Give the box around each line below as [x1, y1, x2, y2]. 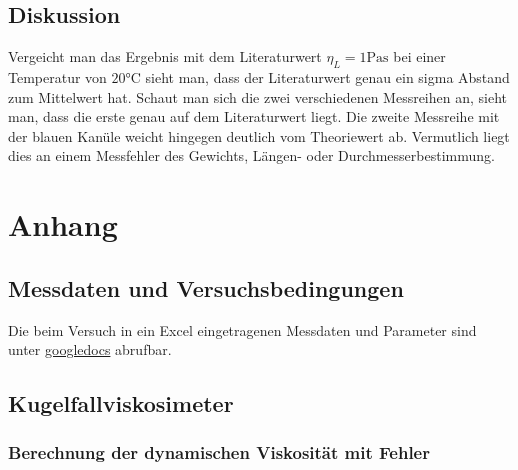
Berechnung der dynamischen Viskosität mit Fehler [8, 440, 430, 465]
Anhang [8, 204, 118, 245]
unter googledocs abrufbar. [8, 339, 172, 360]
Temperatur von [8, 67, 107, 87]
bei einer [393, 46, 446, 67]
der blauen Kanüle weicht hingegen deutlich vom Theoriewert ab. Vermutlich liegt [8, 125, 510, 146]
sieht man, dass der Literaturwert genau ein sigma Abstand [145, 67, 510, 87]
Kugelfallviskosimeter [8, 388, 234, 419]
